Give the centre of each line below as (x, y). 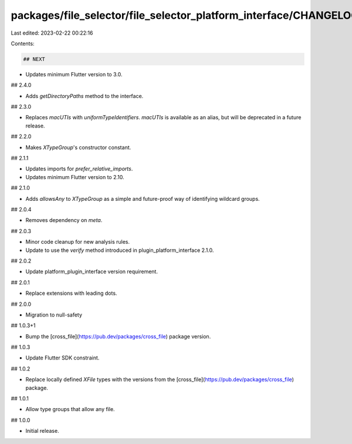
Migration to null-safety (54, 315)
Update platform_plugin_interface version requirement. (92, 272)
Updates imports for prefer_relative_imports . (79, 169)
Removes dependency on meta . (64, 220)
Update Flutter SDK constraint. (62, 358)
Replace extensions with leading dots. (71, 293)
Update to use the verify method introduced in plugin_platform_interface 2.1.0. (120, 250)
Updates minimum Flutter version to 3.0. (74, 74)
